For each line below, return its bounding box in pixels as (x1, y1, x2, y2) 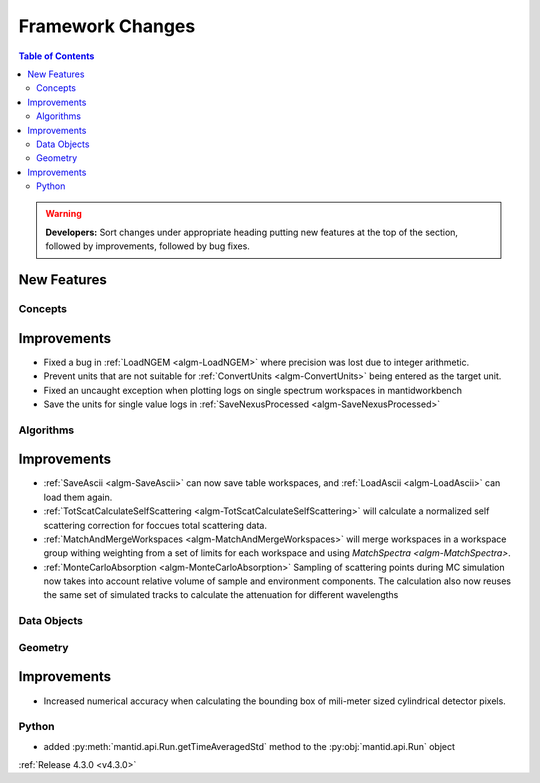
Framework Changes (18, 15, 196, 37)
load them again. (43, 491, 113, 503)
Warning (45, 208, 82, 220)
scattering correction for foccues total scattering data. (43, 519, 267, 531)
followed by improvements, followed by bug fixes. (45, 240, 250, 252)
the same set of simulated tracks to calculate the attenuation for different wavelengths (43, 589, 399, 601)
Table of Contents (18, 50, 95, 62)
